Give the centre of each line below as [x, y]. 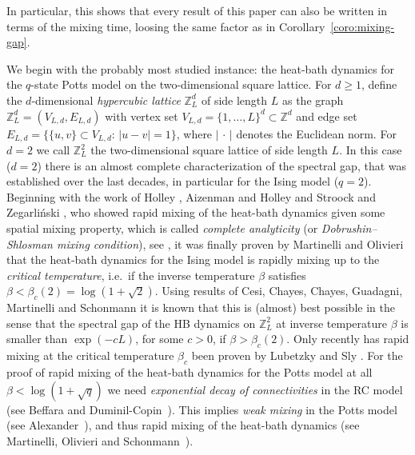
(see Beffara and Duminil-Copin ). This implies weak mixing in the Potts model [202, 409]
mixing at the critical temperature [90, 355]
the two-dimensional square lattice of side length [209, 150]
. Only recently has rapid [348, 339]
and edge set [327, 116]
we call [53, 150]
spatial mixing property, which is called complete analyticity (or [162, 227]
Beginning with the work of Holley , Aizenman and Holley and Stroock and [191, 196]
